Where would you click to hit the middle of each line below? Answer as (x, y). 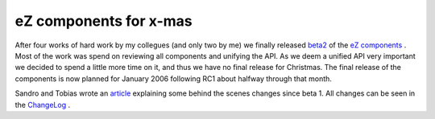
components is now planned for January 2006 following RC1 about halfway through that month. (173, 78)
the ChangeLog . (43, 105)
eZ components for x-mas (104, 21)
